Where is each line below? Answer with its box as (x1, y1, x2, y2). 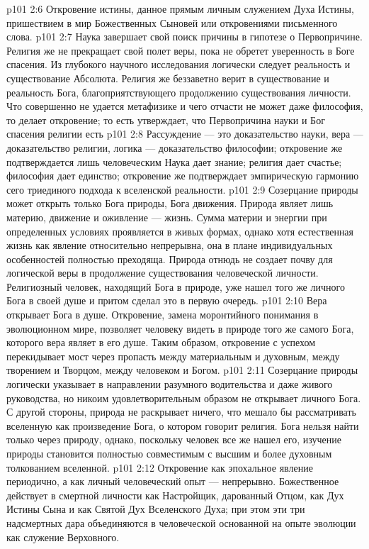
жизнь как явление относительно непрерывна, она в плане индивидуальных (6, 238, 333, 253)
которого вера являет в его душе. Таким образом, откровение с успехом (6, 335, 316, 350)
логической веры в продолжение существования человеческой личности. (6, 265, 319, 280)
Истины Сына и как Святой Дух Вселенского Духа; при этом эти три (6, 501, 305, 516)
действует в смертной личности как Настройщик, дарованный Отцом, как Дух (6, 487, 344, 502)
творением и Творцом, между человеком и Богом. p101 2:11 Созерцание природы (6, 362, 358, 377)
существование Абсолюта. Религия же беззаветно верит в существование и (6, 70, 329, 85)
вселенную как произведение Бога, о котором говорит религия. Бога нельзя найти (6, 418, 359, 433)
